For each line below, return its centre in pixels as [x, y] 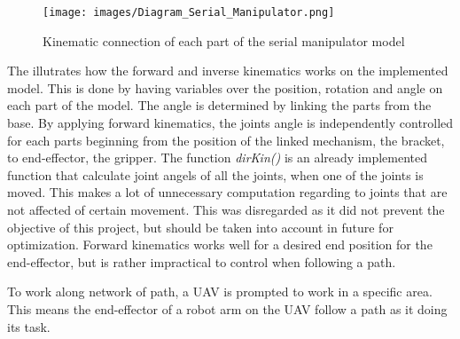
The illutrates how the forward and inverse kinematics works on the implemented [228, 71]
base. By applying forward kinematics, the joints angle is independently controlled [230, 123]
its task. [29, 326]
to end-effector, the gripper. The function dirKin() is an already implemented [217, 158]
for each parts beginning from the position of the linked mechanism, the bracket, [226, 140]
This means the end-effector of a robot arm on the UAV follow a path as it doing [227, 308]
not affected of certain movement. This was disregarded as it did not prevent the [226, 209]
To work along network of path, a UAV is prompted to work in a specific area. [220, 292]
